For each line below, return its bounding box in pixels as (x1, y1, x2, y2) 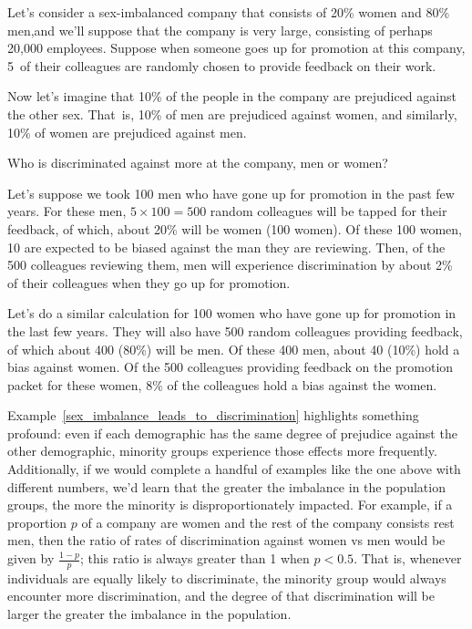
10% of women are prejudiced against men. (7, 122, 247, 141)
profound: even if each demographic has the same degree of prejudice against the (7, 423, 457, 442)
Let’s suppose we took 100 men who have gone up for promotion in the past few (7, 183, 455, 202)
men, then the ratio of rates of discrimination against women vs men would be (7, 531, 446, 550)
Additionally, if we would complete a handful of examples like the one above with (7, 459, 461, 479)
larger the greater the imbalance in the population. (7, 604, 292, 624)
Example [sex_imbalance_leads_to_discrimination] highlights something (7, 406, 419, 425)
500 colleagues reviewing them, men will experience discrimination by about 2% (7, 255, 453, 274)
